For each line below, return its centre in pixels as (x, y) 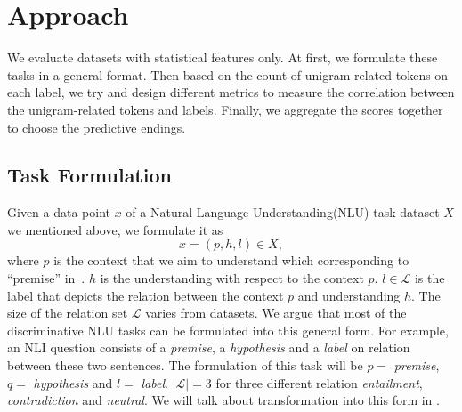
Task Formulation (89, 175)
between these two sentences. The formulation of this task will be (185, 365)
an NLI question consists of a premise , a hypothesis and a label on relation (209, 347)
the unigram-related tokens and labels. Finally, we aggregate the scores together (225, 109)
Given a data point (59, 212)
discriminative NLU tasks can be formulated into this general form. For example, (228, 330)
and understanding (349, 295)
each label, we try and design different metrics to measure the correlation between (231, 92)
